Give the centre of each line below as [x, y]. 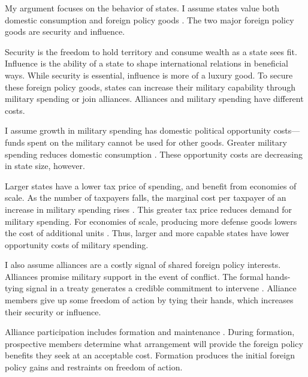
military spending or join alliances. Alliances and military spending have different [154, 99]
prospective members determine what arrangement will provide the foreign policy [154, 343]
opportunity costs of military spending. [77, 244]
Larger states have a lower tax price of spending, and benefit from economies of [151, 186]
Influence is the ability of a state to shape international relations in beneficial [147, 63]
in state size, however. [45, 166]
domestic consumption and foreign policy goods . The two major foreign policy [150, 19]
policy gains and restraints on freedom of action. [94, 367]
